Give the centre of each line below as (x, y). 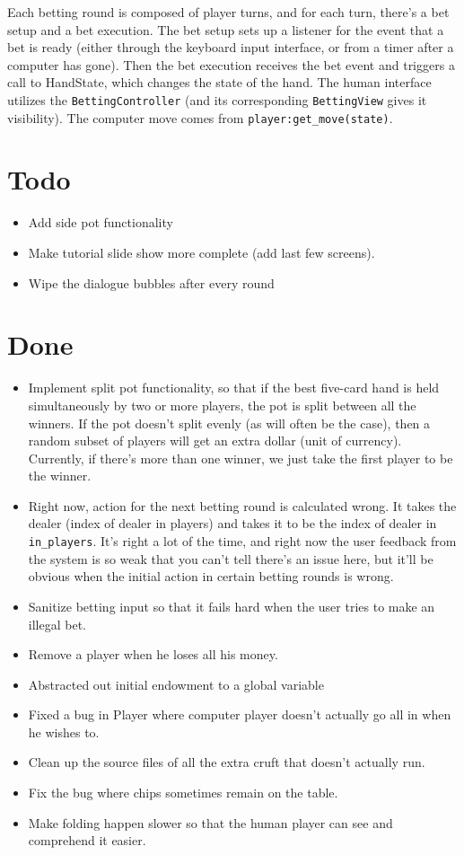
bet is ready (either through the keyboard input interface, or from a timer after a (231, 47)
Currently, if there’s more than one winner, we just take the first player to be (241, 458)
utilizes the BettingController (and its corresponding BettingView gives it (217, 99)
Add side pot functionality (101, 222)
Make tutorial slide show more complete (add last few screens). (201, 252)
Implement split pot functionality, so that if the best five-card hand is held (234, 388)
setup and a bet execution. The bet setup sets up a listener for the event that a (226, 29)
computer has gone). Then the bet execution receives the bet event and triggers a (231, 64)
